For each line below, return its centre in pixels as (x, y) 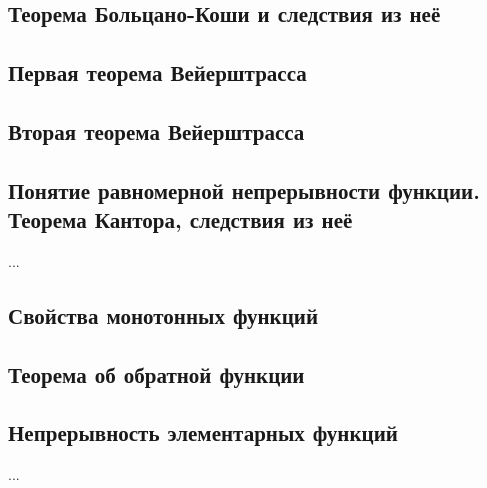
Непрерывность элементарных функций (203, 432)
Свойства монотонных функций (163, 314)
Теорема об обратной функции (156, 373)
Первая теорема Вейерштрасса (157, 72)
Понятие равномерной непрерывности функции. (244, 189)
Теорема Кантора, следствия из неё (180, 219)
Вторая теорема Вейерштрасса (156, 130)
